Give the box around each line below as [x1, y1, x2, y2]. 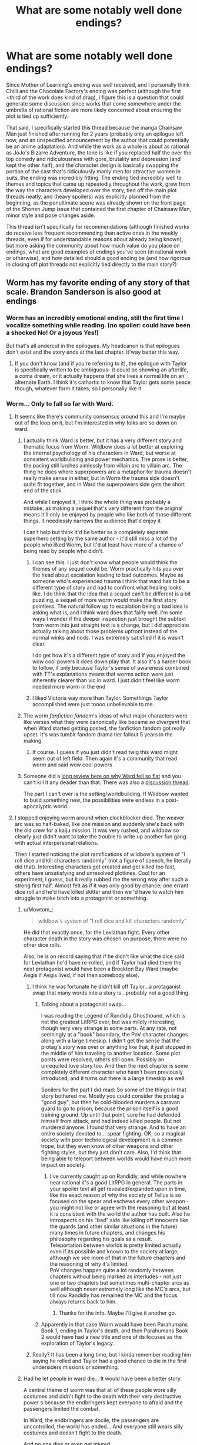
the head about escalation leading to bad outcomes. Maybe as [32, 571, 183, 578]
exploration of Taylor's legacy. [41, 1339, 115, 1347]
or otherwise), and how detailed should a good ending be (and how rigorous [6, 254, 191, 261]
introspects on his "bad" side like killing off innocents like [49, 1216, 189, 1223]
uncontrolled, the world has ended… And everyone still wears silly [23, 1423, 183, 1430]
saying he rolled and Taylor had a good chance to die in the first [32, 1357, 187, 1364]
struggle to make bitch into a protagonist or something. [14, 894, 148, 901]
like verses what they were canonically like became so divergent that [23, 718, 191, 725]
